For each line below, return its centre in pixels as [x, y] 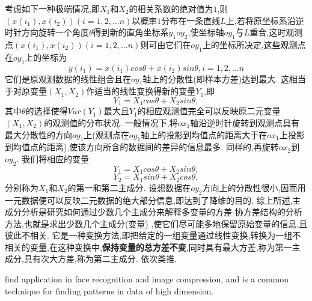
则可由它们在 [166, 44]
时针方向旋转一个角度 [47, 32]
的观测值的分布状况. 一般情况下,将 [111, 123]
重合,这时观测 [276, 32]
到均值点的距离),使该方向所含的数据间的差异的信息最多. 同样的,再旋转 [142, 147]
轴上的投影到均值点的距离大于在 [204, 134]
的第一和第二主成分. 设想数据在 [129, 187]
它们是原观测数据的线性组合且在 [68, 78]
